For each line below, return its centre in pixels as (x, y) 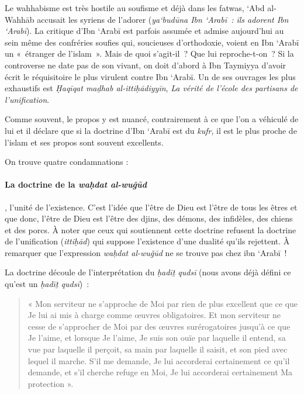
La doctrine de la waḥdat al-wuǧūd (76, 184)
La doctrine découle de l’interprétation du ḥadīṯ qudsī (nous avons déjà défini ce (148, 272)
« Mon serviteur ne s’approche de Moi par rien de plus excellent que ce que (163, 303)
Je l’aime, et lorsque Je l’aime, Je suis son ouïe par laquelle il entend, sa (157, 338)
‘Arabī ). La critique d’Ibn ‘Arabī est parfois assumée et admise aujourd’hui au (144, 31)
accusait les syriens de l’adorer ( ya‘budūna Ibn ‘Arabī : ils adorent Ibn (163, 19)
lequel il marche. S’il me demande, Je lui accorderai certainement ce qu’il (159, 360)
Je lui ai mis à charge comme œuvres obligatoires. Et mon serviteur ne (154, 315)
